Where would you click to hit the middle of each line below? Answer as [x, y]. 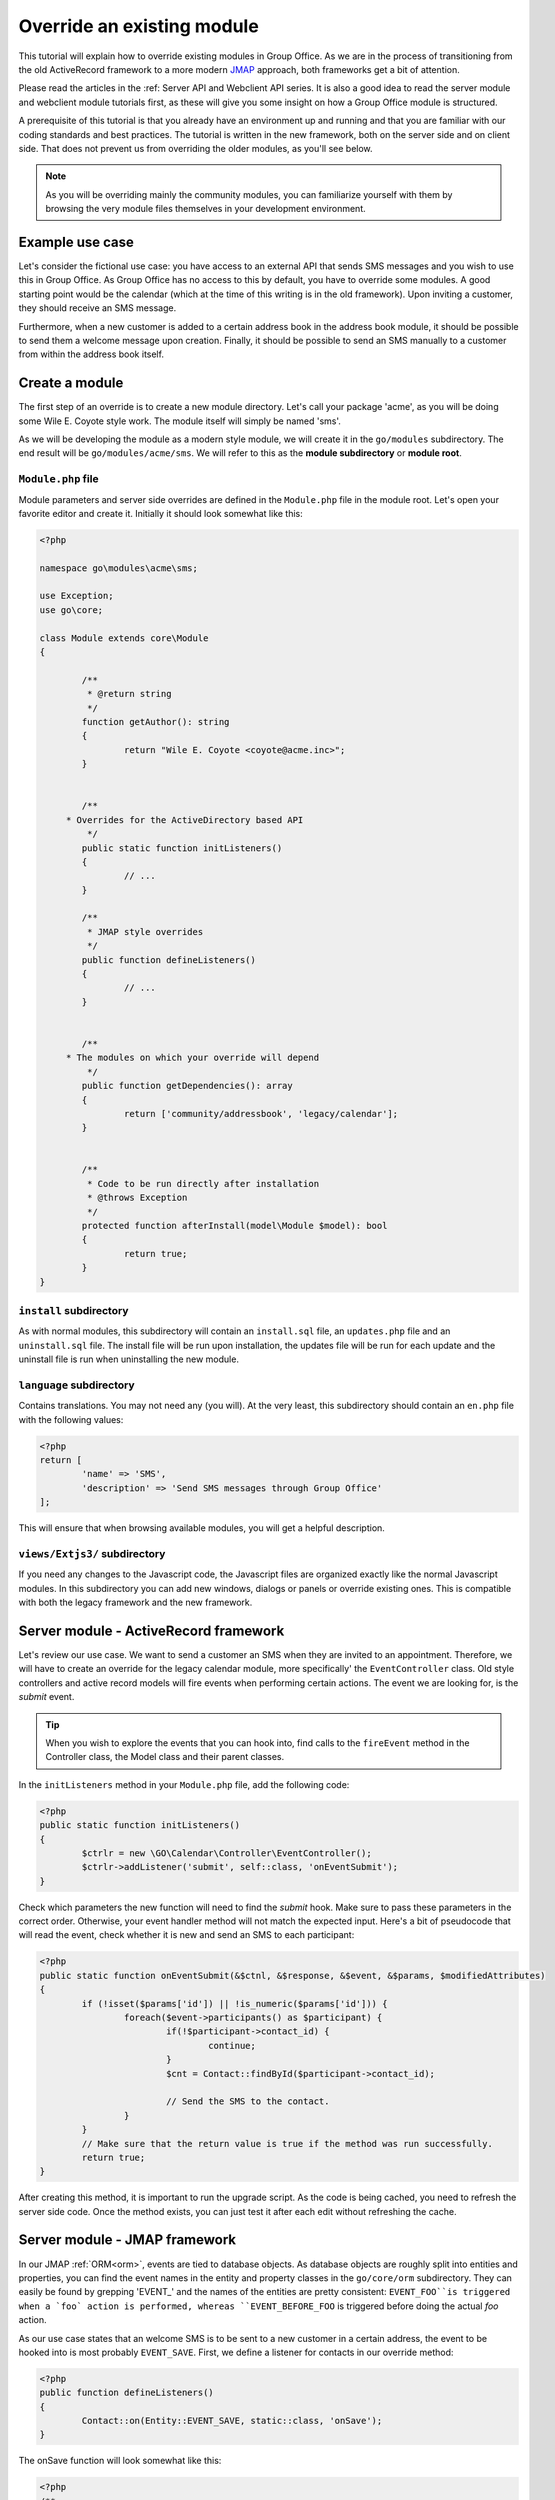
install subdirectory [73, 1310]
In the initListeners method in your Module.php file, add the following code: [184, 1784]
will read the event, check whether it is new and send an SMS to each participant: [186, 1935]
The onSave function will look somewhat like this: [120, 2461]
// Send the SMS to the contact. [247, 2101]
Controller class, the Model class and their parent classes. [165, 1757]
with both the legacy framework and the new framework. [135, 1602]
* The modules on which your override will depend [192, 1058]
